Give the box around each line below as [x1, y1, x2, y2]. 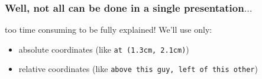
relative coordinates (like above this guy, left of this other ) [18, 63, 258, 75]
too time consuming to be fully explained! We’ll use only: [5, 23, 212, 36]
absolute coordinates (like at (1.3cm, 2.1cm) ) [18, 43, 189, 55]
